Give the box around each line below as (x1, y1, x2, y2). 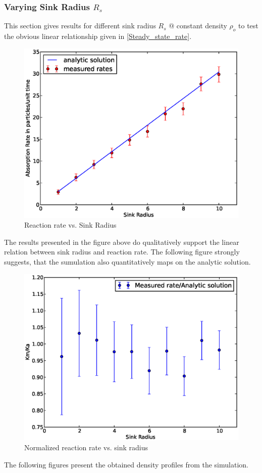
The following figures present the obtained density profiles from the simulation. (4, 459, 248, 469)
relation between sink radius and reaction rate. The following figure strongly (4, 246, 240, 257)
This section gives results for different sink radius (4, 20, 156, 31)
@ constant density (169, 20, 227, 31)
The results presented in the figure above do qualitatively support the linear (4, 236, 239, 247)
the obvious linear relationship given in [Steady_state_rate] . (4, 31, 192, 41)
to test (238, 20, 258, 31)
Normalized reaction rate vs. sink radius (24, 442, 148, 452)
